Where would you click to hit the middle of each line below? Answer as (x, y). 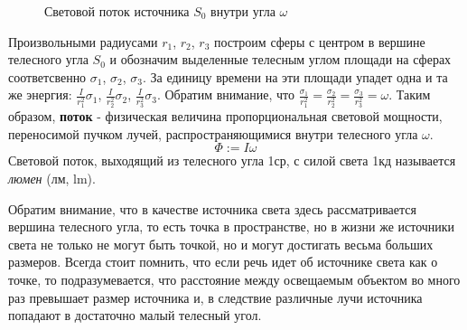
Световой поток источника (117, 11)
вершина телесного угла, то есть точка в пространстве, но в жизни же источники (232, 226)
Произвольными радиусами (83, 41)
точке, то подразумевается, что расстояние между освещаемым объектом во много (234, 279)
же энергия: (40, 94)
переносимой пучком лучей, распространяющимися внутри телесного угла (213, 133)
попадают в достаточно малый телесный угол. (135, 315)
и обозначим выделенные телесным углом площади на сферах (280, 59)
